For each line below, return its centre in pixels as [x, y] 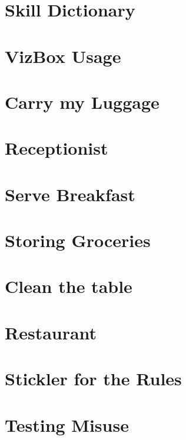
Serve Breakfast [70, 194]
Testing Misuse [67, 424]
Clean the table [69, 286]
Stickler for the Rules [93, 379]
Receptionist [57, 148]
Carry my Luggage [82, 101]
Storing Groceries [78, 240]
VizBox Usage [63, 56]
